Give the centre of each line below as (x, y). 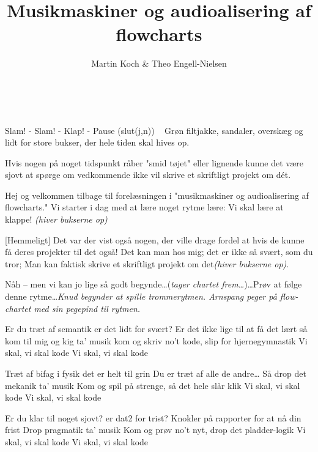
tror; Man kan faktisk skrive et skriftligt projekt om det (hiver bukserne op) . (147, 263)
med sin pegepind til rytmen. (87, 308)
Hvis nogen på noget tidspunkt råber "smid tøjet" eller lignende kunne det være (154, 162)
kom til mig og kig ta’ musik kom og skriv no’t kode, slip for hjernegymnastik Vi (156, 340)
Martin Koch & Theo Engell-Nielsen (159, 63)
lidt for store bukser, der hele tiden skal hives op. (97, 142)
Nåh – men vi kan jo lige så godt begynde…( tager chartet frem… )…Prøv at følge (153, 284)
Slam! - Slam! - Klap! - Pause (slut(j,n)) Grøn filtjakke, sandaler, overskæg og (154, 130)
